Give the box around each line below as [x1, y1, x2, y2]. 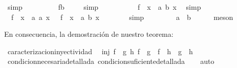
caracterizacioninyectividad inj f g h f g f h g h [7, 46, 193, 56]
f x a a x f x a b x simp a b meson [11, 11, 233, 22]
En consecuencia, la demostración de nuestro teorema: [4, 29, 174, 39]
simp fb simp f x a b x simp [7, 2, 201, 12]
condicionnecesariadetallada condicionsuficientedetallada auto [7, 56, 214, 66]
